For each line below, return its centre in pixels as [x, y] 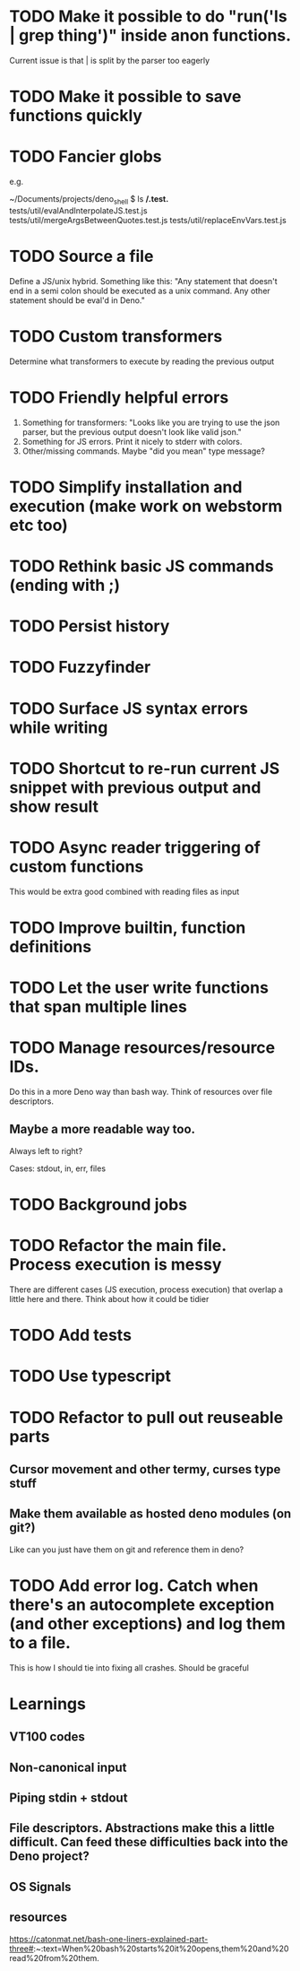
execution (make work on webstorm [146, 506]
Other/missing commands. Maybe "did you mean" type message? [144, 451]
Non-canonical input [68, 1767]
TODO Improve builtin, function [128, 928]
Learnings [48, 1703]
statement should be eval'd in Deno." [77, 300]
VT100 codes [47, 1737]
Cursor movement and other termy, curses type [145, 1469]
